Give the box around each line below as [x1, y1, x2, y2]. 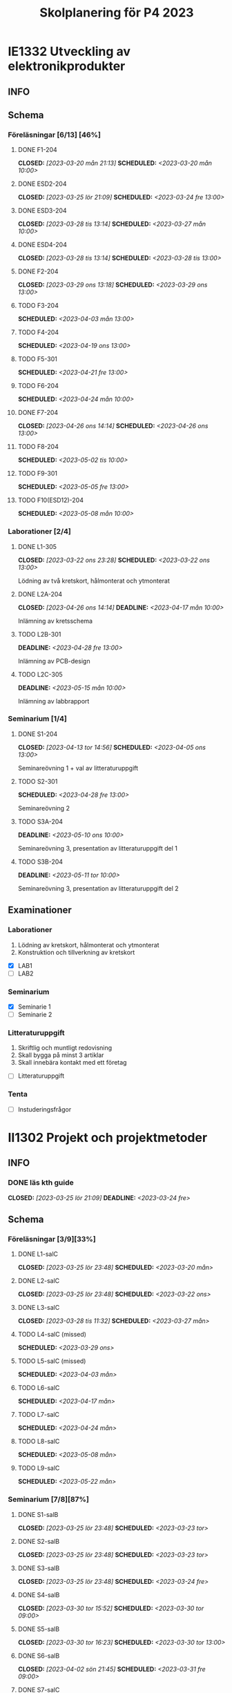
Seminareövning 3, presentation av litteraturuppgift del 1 [17, 844, 178, 852]
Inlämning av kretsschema [17, 617, 93, 625]
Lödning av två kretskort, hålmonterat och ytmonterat [17, 577, 170, 585]
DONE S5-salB [17, 1625, 60, 1633]
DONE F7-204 [17, 409, 59, 417]
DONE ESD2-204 [17, 180, 67, 188]
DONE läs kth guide [8, 1178, 75, 1188]
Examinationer [8, 904, 72, 916]
